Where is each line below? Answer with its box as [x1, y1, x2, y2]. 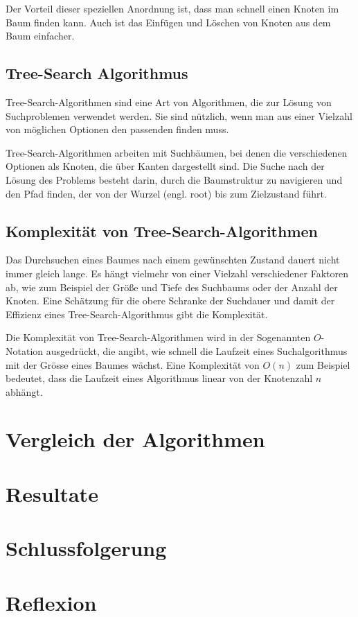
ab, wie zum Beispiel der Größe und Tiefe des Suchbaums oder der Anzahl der [6, 279, 338, 294]
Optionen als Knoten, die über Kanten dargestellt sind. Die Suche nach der [6, 159, 325, 173]
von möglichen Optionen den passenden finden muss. [6, 122, 229, 137]
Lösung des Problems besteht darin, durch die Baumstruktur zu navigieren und [6, 172, 343, 186]
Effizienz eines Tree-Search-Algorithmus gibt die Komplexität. [6, 306, 268, 321]
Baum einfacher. [6, 28, 75, 43]
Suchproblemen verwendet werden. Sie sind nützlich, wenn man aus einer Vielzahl [6, 108, 352, 123]
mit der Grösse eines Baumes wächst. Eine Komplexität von [6, 357, 260, 372]
